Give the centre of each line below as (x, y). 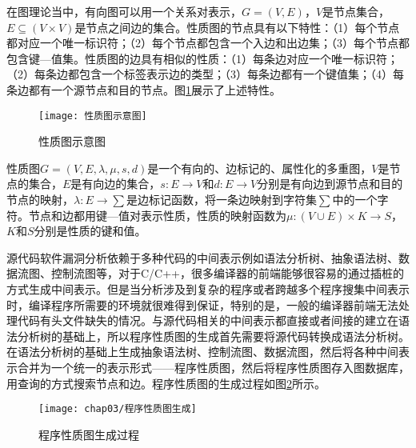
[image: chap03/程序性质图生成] (118, 409)
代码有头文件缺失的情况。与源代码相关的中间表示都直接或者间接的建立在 (208, 320)
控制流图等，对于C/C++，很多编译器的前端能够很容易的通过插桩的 (227, 273)
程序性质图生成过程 (89, 434)
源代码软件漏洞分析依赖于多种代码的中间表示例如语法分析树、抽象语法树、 (202, 257)
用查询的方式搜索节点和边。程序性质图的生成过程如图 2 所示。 (166, 383)
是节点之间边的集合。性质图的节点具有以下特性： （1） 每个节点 (237, 27)
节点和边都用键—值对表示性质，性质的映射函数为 (157, 215)
